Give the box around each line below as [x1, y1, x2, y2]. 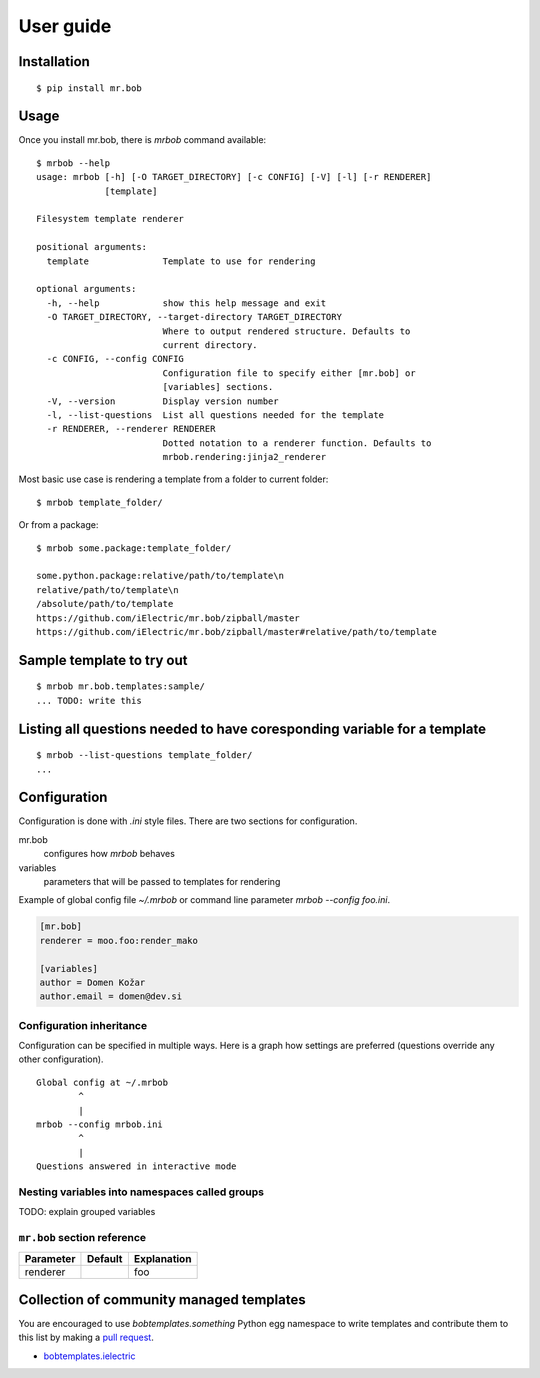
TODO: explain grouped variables [18, 1206, 156, 1218]
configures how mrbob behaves [43, 848, 175, 860]
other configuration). [18, 1053, 104, 1065]
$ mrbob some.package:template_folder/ [36, 542, 232, 554]
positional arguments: [36, 241, 148, 253]
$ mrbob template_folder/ [36, 496, 164, 508]
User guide [18, 15, 112, 37]
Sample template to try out [18, 651, 188, 669]
